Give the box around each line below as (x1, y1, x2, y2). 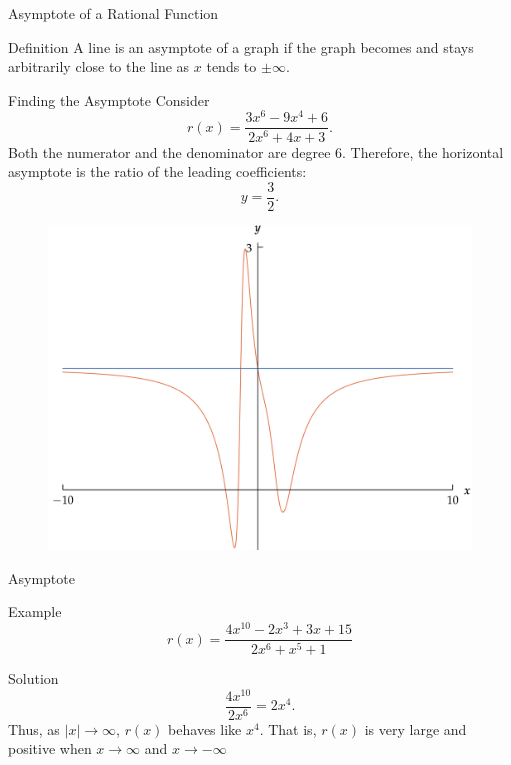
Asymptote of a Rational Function (8, 3, 219, 23)
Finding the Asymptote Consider (8, 89, 210, 110)
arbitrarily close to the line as (8, 56, 190, 77)
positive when (8, 738, 92, 759)
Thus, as (8, 718, 60, 739)
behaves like (168, 718, 242, 739)
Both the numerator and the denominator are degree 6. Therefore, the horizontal (8, 141, 504, 162)
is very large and (364, 718, 467, 739)
